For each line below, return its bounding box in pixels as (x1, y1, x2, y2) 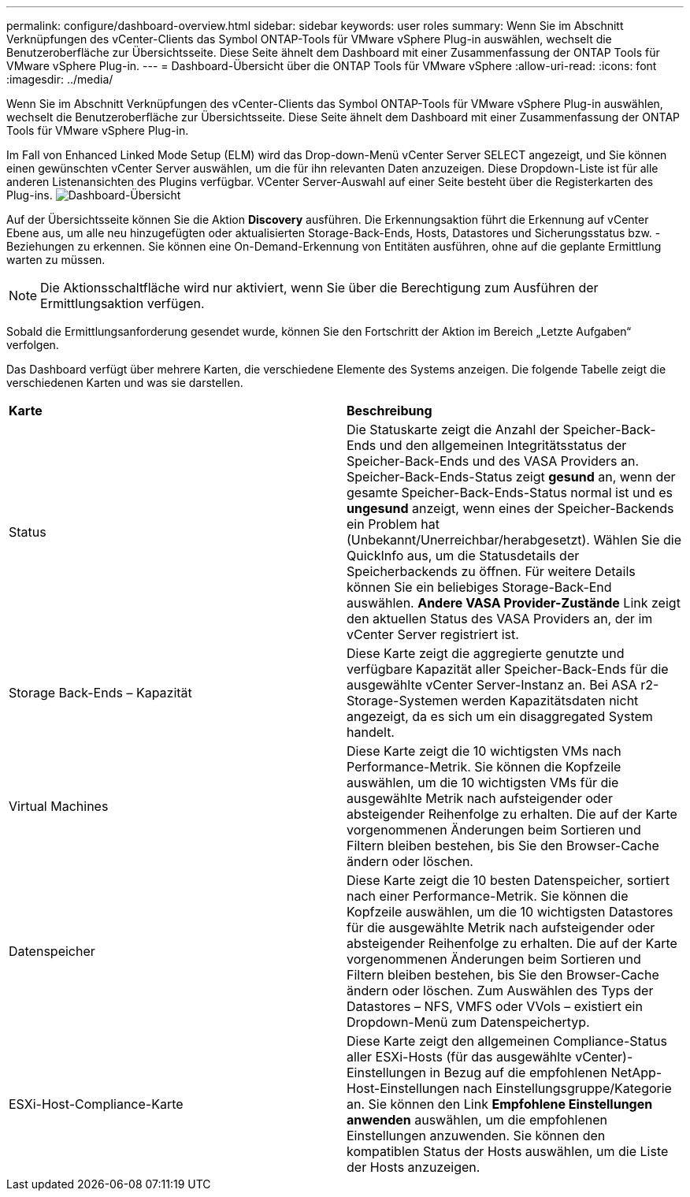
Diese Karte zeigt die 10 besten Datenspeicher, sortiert (347, 872, 670, 888)
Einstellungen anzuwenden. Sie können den (347, 1128, 606, 1143)
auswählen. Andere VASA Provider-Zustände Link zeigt (347, 595, 681, 611)
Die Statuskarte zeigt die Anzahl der (347, 422, 560, 437)
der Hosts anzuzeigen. (347, 1159, 480, 1175)
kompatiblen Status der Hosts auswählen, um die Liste (347, 1143, 669, 1159)
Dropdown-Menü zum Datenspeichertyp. (347, 1014, 590, 1030)
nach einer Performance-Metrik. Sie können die (347, 888, 629, 904)
